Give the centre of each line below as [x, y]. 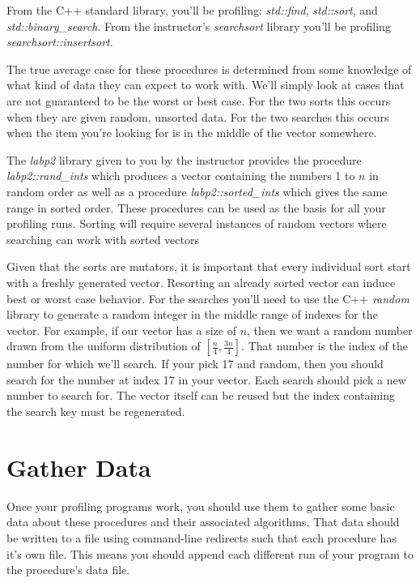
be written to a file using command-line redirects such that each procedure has [202, 537]
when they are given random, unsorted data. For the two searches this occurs [198, 116]
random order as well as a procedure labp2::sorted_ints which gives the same [197, 191]
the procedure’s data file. [68, 570]
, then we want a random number [330, 330]
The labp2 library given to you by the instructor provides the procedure [184, 159]
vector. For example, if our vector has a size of [121, 330]
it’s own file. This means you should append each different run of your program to [210, 553]
